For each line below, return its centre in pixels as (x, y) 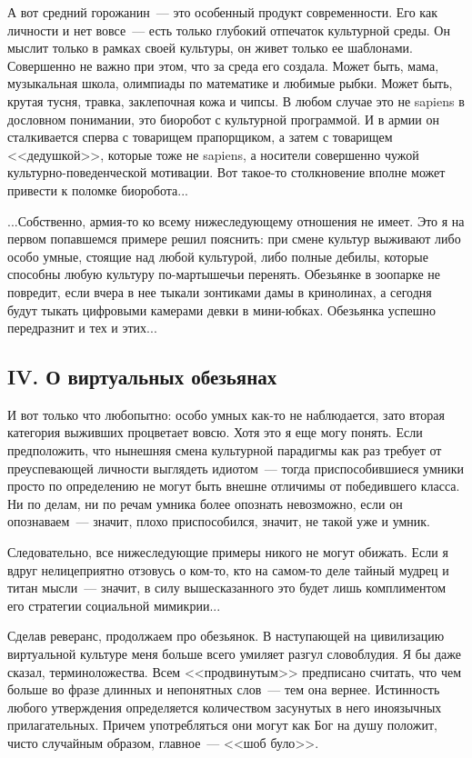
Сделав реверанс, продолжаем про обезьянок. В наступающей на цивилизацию (226, 636)
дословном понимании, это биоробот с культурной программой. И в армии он (223, 119)
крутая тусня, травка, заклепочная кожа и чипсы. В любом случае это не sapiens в (236, 100)
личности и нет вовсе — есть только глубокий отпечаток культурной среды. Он (229, 30)
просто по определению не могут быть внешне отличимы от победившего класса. (234, 486)
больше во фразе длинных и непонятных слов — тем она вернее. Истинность (224, 689)
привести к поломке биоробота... (98, 189)
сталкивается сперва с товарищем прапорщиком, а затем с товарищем (200, 137)
